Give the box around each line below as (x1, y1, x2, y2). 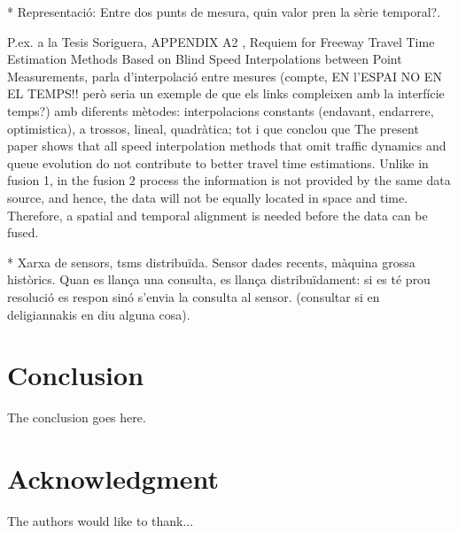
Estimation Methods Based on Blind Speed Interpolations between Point (7, 50, 402, 68)
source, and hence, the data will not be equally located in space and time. (7, 188, 408, 206)
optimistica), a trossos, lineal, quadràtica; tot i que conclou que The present (7, 119, 419, 137)
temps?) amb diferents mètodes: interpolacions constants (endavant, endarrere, (7, 101, 434, 120)
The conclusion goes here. (7, 408, 146, 427)
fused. (7, 223, 39, 242)
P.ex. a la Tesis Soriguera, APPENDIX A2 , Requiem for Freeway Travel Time (7, 32, 435, 50)
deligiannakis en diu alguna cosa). (7, 305, 190, 323)
